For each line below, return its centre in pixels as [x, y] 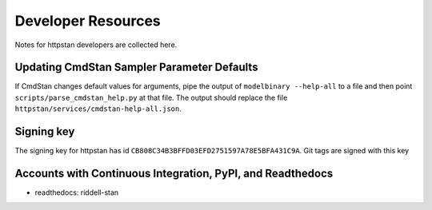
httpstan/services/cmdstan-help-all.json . [98, 109]
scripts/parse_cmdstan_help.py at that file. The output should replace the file [151, 97]
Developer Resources [88, 21]
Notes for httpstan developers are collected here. [96, 45]
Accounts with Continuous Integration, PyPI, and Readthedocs [174, 173]
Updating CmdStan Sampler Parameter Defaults [136, 67]
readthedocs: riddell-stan [77, 192]
